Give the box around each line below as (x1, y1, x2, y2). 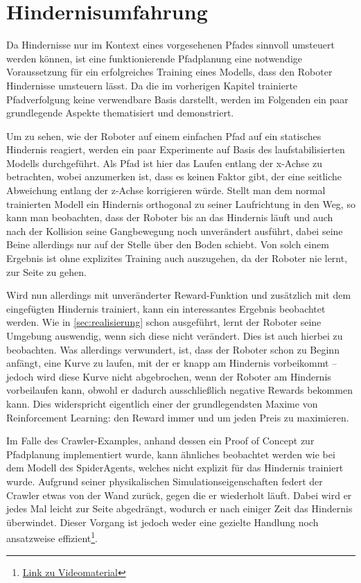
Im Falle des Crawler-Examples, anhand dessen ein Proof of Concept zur (6, 433, 315, 448)
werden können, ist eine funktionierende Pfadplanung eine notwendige (6, 51, 303, 65)
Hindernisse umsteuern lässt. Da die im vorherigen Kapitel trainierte (6, 78, 298, 92)
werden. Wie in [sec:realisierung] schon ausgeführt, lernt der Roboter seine (6, 315, 322, 329)
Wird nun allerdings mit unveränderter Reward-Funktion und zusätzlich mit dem (6, 288, 351, 302)
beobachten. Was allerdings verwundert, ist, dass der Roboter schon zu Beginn (6, 342, 340, 356)
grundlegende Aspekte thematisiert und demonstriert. (6, 105, 234, 120)
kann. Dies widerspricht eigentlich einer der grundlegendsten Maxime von (6, 396, 318, 410)
